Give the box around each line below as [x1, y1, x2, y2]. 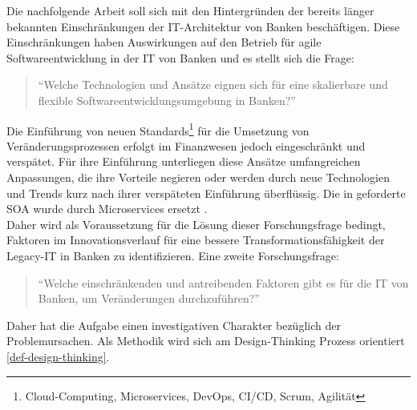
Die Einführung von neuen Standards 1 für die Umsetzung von [6, 119, 310, 139]
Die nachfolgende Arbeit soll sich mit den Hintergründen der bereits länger [6, 2, 374, 18]
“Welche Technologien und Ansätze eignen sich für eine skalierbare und [38, 76, 388, 93]
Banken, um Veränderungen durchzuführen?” [38, 290, 260, 307]
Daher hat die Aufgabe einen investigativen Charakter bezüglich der [6, 316, 341, 333]
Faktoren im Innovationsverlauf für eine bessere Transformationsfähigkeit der [6, 231, 385, 248]
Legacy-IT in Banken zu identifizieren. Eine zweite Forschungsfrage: [6, 247, 339, 263]
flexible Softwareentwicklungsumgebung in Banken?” [38, 91, 296, 108]
